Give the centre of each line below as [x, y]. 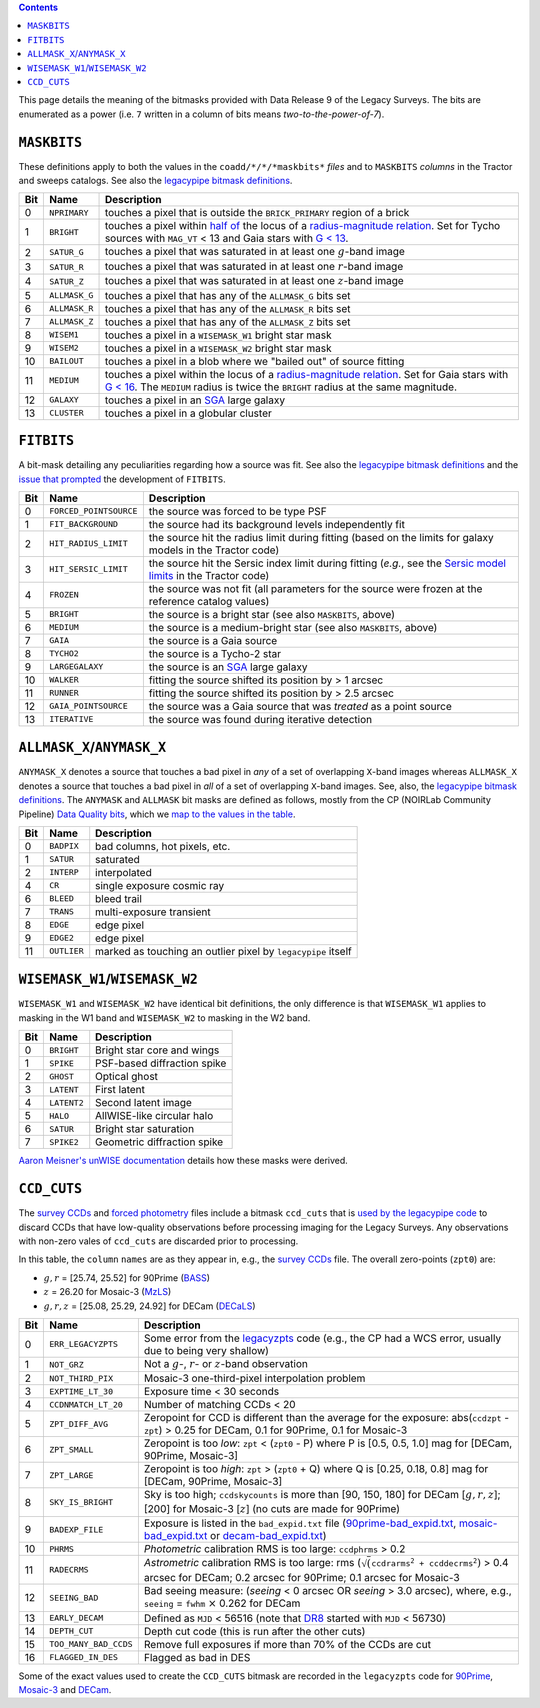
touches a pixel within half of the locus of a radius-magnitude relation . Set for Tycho [302, 226]
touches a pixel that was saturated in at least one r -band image [254, 266]
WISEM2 [63, 348]
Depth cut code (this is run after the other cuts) [254, 1631]
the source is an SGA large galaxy [228, 667]
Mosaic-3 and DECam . [65, 1690]
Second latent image [143, 1103]
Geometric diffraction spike [159, 1142]
